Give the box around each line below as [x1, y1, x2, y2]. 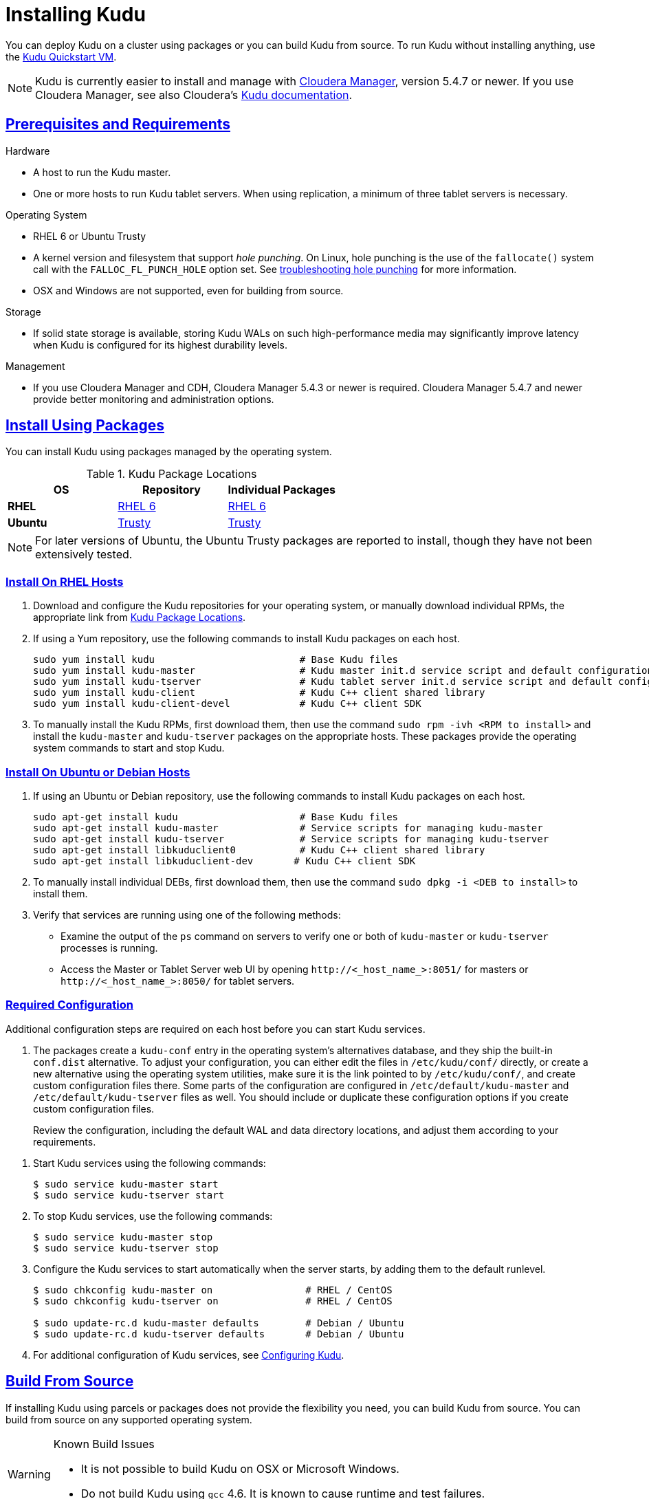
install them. [33, 887, 88, 899]
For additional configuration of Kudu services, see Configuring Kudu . [33, 1348, 344, 1361]
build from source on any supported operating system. [5, 1413, 252, 1425]
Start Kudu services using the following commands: [33, 1157, 266, 1169]
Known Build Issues [53, 1436, 155, 1451]
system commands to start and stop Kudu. [33, 742, 225, 754]
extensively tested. [35, 547, 133, 562]
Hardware [5, 144, 50, 157]
